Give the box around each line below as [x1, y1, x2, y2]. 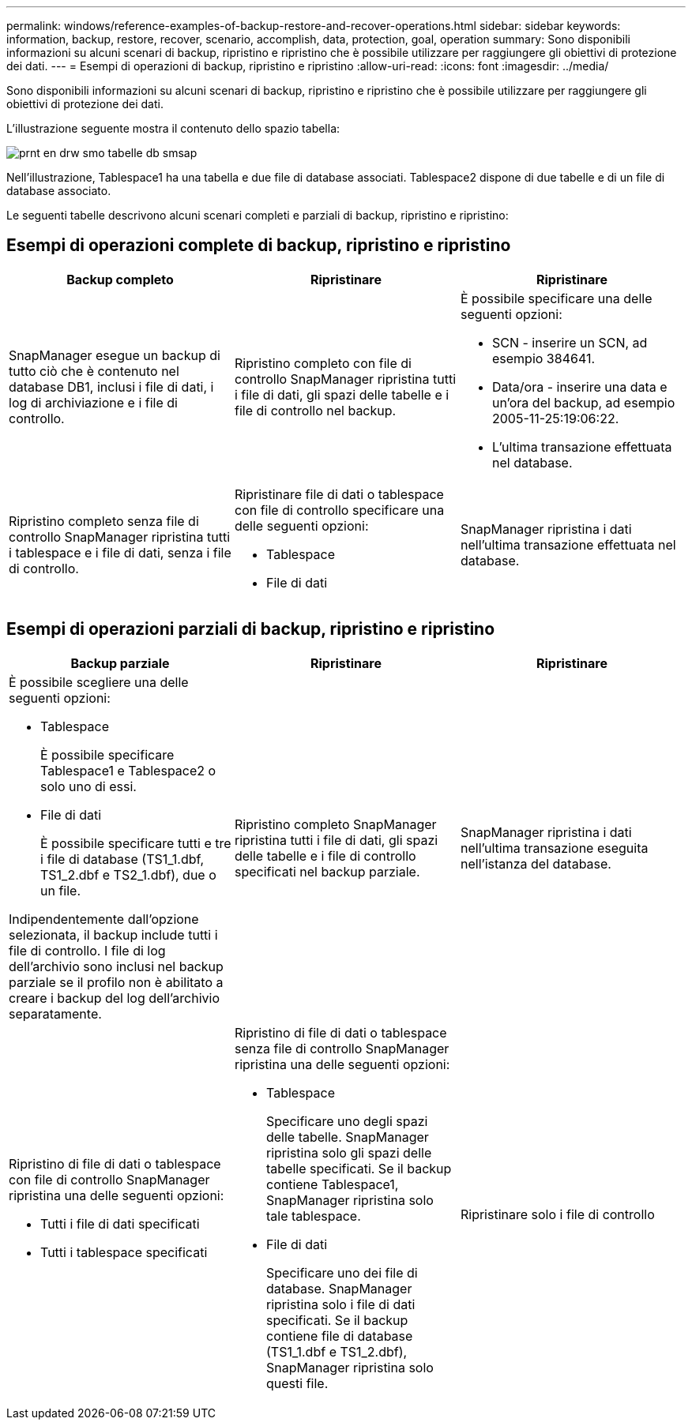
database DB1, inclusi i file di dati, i [9, 378, 214, 395]
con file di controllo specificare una [234, 501, 445, 518]
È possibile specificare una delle [460, 290, 653, 306]
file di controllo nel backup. [234, 402, 397, 418]
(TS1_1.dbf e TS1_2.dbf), [265, 1343, 408, 1360]
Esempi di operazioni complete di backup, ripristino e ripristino [6, 235, 511, 256]
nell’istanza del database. [460, 855, 611, 872]
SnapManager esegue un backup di [9, 347, 220, 363]
